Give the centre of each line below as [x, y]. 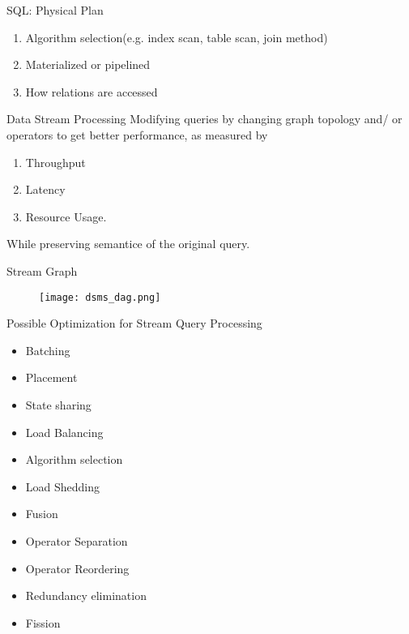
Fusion [42, 514]
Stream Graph [42, 270]
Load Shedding [63, 486]
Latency [45, 189]
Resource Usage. [66, 216]
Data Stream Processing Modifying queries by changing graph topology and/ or [204, 119]
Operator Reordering [77, 568]
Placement [51, 377]
